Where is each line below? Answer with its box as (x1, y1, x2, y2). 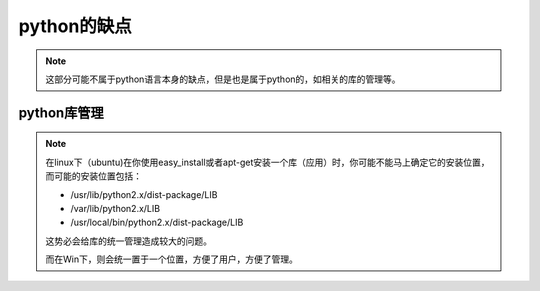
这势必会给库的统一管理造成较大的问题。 (45, 235, 212, 247)
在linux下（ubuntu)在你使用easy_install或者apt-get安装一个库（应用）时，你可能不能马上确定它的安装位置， (45, 156, 490, 168)
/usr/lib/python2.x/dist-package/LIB (70, 188, 218, 200)
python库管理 (18, 104, 104, 121)
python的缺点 (18, 15, 132, 37)
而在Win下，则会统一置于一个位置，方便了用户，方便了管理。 (45, 253, 299, 265)
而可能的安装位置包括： (45, 170, 142, 182)
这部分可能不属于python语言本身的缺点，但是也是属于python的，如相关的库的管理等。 (45, 73, 401, 85)
